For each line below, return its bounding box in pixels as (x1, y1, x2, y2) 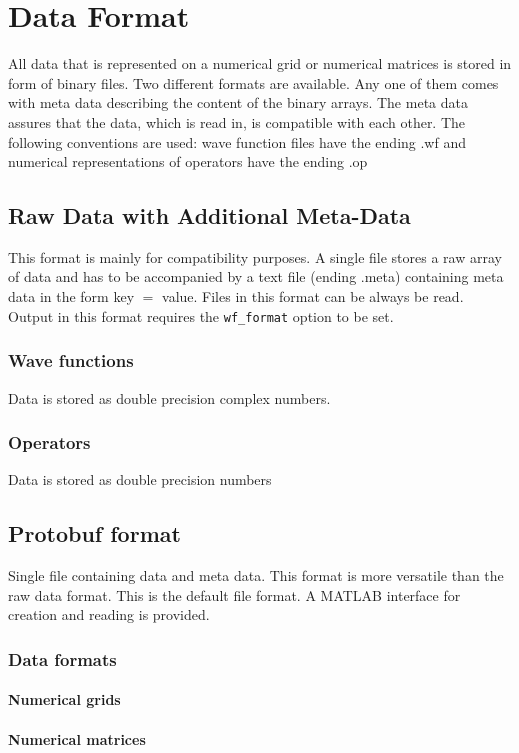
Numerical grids (8, 689, 121, 710)
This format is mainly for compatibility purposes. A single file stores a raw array (8, 246, 502, 267)
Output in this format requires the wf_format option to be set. (8, 305, 394, 326)
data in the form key (8, 286, 135, 307)
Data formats (8, 646, 117, 671)
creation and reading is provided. (8, 604, 210, 625)
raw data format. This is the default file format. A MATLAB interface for (8, 584, 461, 605)
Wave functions (8, 348, 134, 373)
